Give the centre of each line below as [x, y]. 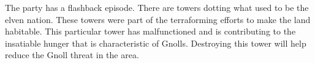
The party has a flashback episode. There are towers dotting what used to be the [157, 7]
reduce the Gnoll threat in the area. [72, 55]
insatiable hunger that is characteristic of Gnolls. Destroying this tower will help [156, 43]
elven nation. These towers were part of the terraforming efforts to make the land [158, 19]
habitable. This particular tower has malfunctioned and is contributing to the [150, 31]
